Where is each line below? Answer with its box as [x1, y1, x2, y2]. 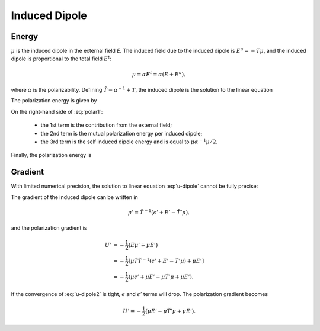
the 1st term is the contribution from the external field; [40, 121, 172, 128]
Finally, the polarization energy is [11, 152, 92, 159]
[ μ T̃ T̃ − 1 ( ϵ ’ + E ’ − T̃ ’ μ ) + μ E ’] [128, 256, 204, 264]
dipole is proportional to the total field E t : [11, 54, 112, 62]
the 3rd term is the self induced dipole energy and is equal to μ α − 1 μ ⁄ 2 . [40, 137, 218, 145]
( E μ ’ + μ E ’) [128, 242, 158, 248]
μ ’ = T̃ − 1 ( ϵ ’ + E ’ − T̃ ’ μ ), [127, 208, 190, 216]
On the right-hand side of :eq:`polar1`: [11, 108, 103, 115]
